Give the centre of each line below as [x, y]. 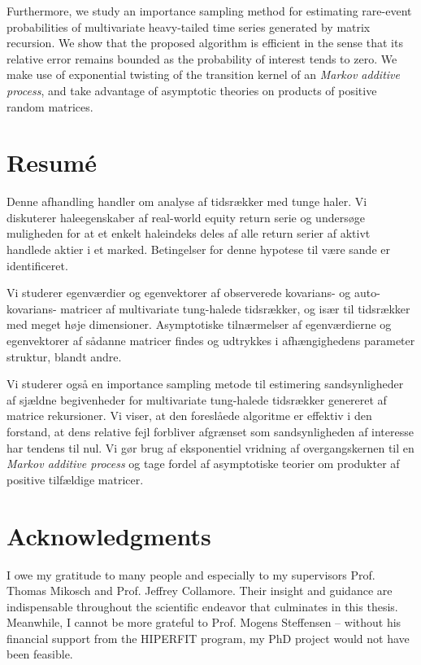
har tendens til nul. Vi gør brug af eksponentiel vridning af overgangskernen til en [210, 447]
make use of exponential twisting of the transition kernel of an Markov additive [203, 74]
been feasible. [40, 654]
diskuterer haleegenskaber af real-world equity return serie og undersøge [186, 217]
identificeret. [37, 265]
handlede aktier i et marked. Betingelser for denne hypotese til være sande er [198, 249]
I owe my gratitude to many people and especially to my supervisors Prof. [191, 574]
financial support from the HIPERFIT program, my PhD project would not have [208, 638]
